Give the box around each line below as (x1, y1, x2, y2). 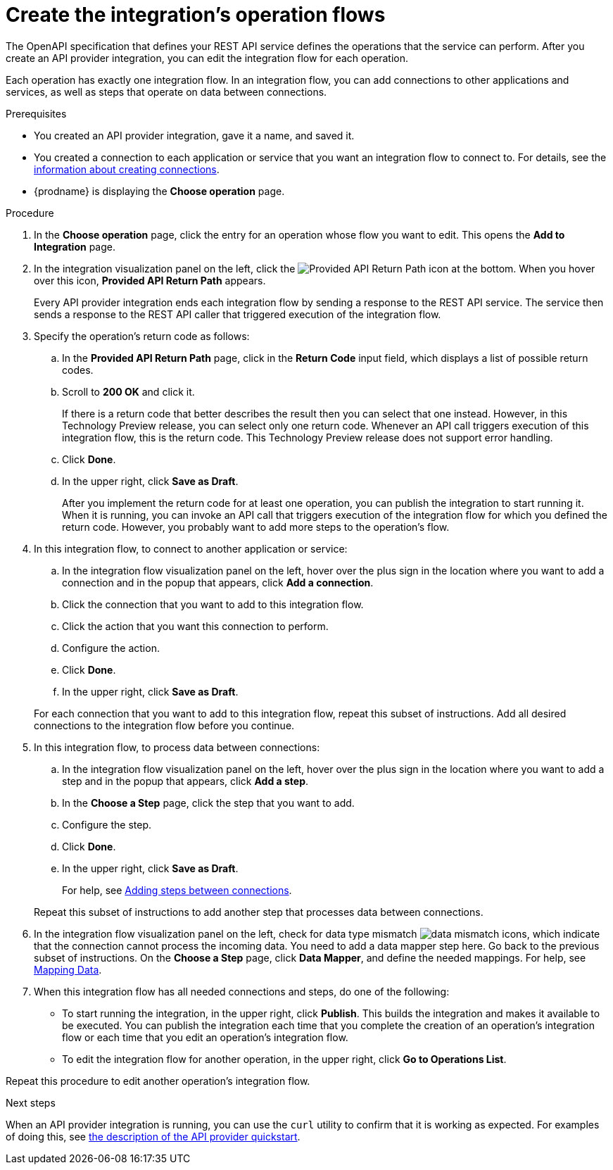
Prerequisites (6, 107, 67, 120)
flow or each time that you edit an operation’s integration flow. (62, 1031, 348, 1043)
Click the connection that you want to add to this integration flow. (62, 598, 364, 610)
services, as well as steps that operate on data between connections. (6, 85, 327, 98)
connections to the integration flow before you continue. (34, 719, 295, 731)
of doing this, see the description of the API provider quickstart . (6, 1130, 301, 1143)
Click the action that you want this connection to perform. (62, 619, 329, 632)
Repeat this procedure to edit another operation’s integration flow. (6, 1074, 310, 1087)
